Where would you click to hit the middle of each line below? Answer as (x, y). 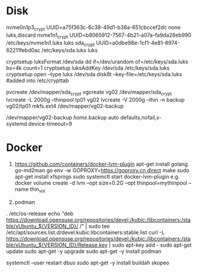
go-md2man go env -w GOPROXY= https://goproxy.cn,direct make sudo (102, 170)
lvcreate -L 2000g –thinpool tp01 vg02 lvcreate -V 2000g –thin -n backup (95, 100)
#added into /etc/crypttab (38, 80)
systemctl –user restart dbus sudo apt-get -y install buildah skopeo (88, 263)
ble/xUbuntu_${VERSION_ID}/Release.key (57, 245)
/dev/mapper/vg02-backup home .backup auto (63, 118)
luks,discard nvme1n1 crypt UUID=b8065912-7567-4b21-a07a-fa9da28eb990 (99, 35)
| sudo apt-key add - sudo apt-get (150, 245)
